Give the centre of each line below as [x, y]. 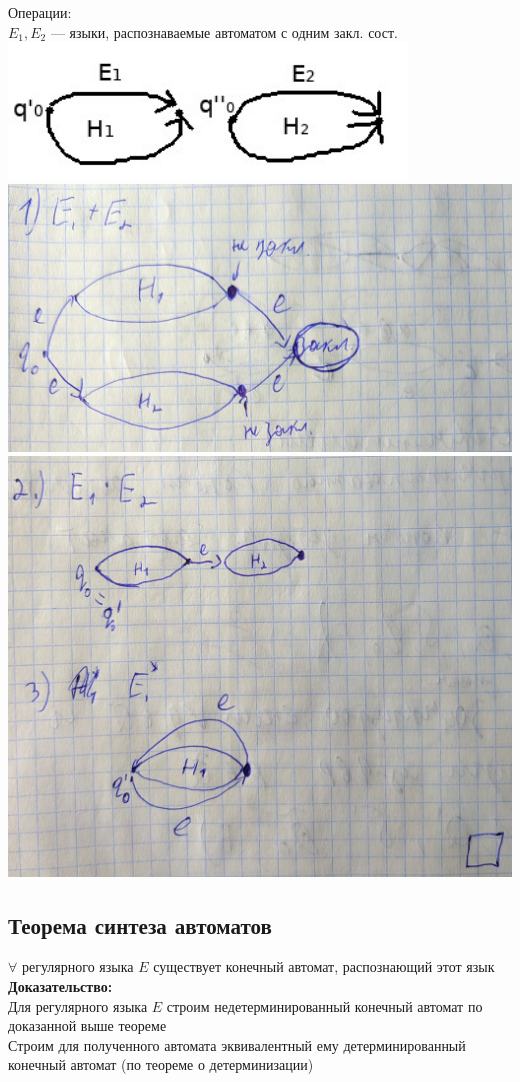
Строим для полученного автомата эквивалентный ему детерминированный [237, 1044]
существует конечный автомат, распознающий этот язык [324, 966]
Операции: [40, 12]
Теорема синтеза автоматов [140, 924]
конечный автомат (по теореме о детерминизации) [161, 1064]
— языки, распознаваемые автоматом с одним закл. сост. [224, 31]
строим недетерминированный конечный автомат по [324, 1005]
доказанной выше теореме [87, 1025]
